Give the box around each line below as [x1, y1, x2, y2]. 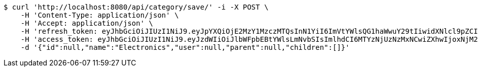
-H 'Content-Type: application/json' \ [20, 11, 179, 19]
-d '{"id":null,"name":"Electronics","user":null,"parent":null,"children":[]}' [20, 43, 350, 51]
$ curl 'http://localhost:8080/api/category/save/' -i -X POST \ [4, 3, 269, 11]
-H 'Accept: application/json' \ [20, 19, 154, 27]
